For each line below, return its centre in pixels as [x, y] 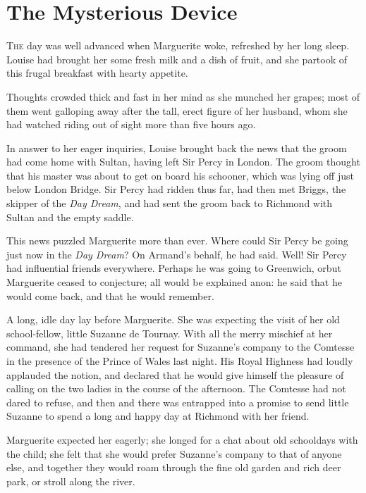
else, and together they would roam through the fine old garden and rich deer [174, 467]
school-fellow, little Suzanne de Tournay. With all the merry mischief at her [170, 333]
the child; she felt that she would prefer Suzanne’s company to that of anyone [174, 453]
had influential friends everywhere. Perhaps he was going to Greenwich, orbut [174, 268]
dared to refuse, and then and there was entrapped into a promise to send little [178, 402]
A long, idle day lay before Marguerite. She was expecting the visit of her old [173, 319]
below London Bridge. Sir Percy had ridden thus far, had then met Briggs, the [176, 189]
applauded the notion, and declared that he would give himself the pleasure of [175, 374]
